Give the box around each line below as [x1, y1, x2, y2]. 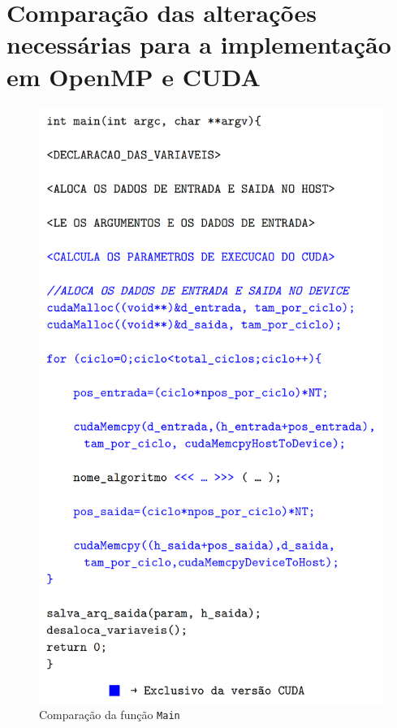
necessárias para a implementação [6, 28, 391, 61]
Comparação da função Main [39, 706, 180, 723]
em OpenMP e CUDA [6, 59, 261, 93]
